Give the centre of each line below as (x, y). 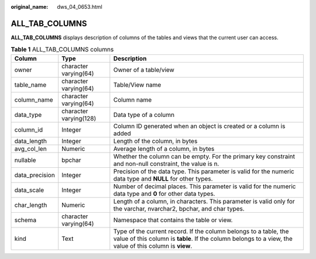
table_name (30, 85)
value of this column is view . (153, 246)
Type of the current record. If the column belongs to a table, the (201, 231)
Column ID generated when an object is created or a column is (199, 126)
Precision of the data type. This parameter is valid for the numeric (204, 171)
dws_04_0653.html (80, 7)
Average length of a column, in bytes (164, 149)
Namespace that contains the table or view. (173, 220)
